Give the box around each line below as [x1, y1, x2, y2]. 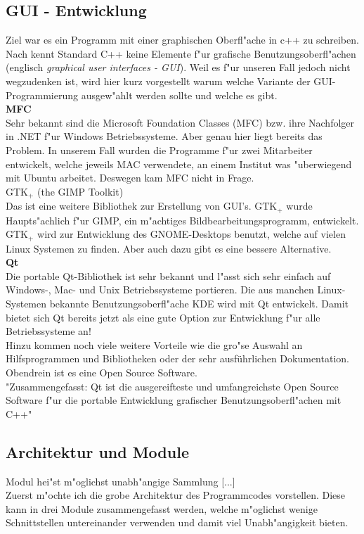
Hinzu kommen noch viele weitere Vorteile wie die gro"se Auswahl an [6, 337, 303, 352]
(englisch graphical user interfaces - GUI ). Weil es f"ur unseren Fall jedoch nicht [6, 60, 351, 75]
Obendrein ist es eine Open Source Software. [6, 365, 197, 380]
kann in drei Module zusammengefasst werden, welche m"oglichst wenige [6, 501, 318, 516]
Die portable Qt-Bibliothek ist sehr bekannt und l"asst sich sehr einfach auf [6, 268, 331, 283]
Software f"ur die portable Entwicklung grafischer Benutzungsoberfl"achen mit [6, 393, 342, 407]
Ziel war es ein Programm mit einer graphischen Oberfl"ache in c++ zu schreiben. [6, 32, 359, 47]
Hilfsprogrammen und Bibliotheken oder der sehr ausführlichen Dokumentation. [6, 351, 349, 366]
